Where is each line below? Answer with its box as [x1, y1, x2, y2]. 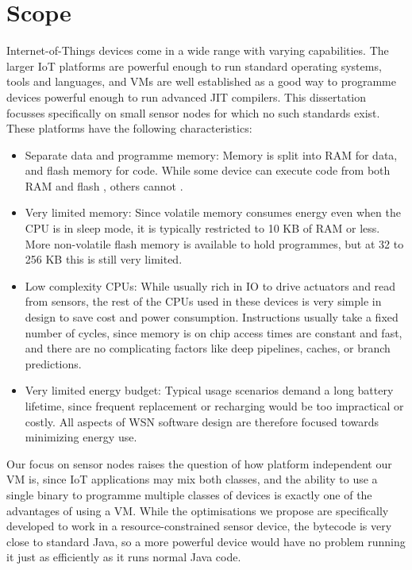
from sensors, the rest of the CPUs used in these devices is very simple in [25, 293, 382, 310]
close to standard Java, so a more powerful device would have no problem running [6, 533, 406, 549]
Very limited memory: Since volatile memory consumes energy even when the [25, 204, 401, 221]
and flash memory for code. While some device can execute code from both [25, 162, 391, 179]
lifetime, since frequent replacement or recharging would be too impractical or [25, 398, 404, 414]
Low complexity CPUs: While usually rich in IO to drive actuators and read [25, 277, 396, 294]
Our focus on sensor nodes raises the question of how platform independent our [6, 455, 392, 472]
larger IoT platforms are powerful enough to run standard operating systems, [6, 57, 382, 74]
